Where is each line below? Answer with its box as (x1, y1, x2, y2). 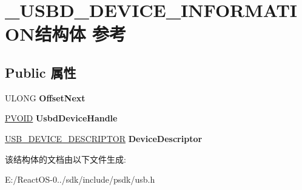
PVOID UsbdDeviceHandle (5, 112, 118, 124)
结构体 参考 (35, 21, 127, 46)
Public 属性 (5, 63, 76, 81)
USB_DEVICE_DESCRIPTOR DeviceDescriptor (5, 132, 203, 144)
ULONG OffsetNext (5, 91, 86, 104)
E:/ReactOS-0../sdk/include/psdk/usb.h (5, 173, 155, 186)
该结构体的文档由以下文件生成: (5, 152, 126, 165)
